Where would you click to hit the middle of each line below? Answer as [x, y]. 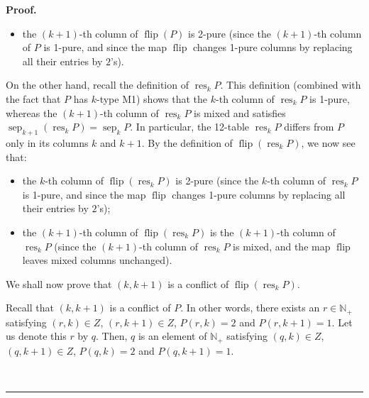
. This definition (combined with [291, 85]
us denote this [36, 336]
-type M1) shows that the [152, 98]
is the [222, 232]
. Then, [112, 336]
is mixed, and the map [282, 246]
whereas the [32, 112]
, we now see [328, 142]
